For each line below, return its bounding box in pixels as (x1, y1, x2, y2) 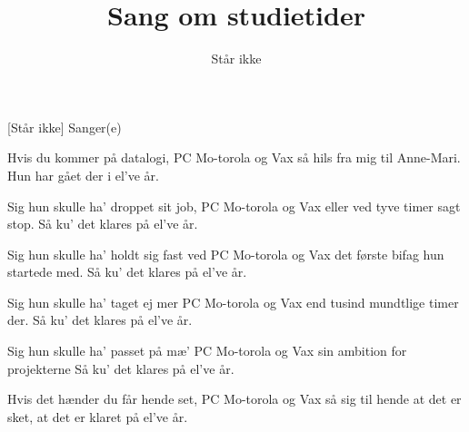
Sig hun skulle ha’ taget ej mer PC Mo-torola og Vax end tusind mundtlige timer (7, 292, 459, 311)
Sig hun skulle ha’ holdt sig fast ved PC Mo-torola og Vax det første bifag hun (7, 244, 444, 263)
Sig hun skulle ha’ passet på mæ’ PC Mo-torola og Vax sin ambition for (7, 341, 407, 360)
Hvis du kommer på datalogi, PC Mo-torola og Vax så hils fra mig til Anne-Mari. (7, 148, 461, 167)
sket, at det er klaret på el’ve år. (7, 407, 188, 426)
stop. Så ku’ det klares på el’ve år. (7, 214, 198, 233)
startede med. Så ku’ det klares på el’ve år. (7, 262, 247, 281)
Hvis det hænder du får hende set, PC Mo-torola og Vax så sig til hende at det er (7, 389, 462, 408)
